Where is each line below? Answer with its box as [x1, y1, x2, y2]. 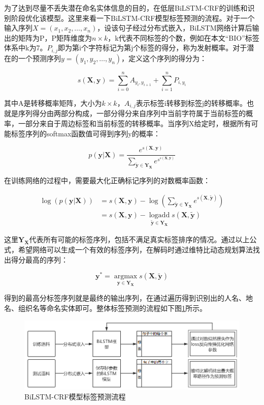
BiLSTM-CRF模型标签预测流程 [24, 391, 126, 402]
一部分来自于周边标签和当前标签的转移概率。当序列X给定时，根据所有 [18, 118, 251, 128]
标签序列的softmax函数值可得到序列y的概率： [11, 128, 160, 138]
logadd [149, 211, 170, 219]
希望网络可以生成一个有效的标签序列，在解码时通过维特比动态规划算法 [18, 244, 253, 254]
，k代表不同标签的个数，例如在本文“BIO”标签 [108, 32, 259, 43]
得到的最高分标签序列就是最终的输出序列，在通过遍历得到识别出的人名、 [4, 293, 246, 303]
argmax [114, 273, 138, 280]
